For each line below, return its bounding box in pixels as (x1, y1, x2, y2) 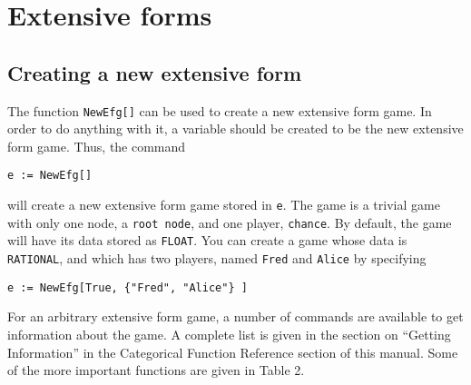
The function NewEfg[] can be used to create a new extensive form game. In (7, 101, 432, 120)
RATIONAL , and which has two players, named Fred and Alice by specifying (7, 249, 427, 268)
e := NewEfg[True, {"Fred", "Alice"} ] (7, 281, 248, 294)
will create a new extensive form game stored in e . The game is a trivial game (7, 195, 440, 214)
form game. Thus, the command (7, 136, 186, 155)
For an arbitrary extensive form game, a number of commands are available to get (7, 307, 464, 326)
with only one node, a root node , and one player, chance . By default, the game (7, 212, 452, 232)
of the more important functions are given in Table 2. (7, 360, 305, 380)
